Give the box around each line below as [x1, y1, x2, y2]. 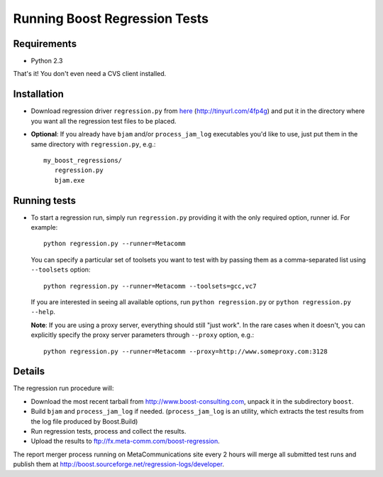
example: [30, 223, 58, 231]
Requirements [13, 38, 77, 50]
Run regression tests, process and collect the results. [30, 427, 187, 435]
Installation [13, 88, 64, 100]
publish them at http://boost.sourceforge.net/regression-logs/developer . [13, 460, 225, 468]
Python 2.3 [30, 57, 63, 65]
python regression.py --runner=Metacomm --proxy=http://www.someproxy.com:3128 [43, 347, 328, 355]
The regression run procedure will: [13, 384, 114, 392]
